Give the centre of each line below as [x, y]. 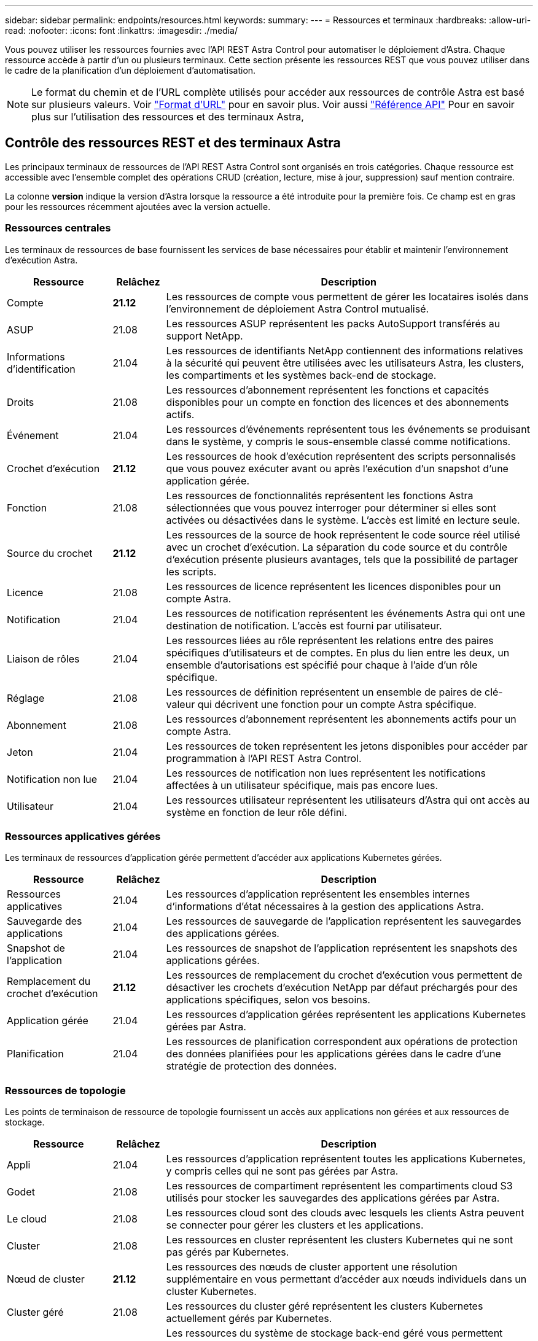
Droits [21, 402]
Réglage [26, 698]
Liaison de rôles [43, 659]
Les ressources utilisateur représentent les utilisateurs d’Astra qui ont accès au [348, 800]
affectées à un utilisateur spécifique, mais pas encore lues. [302, 785]
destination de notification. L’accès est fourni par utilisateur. [304, 625]
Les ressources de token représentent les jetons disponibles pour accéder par [347, 746]
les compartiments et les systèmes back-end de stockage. [301, 375]
